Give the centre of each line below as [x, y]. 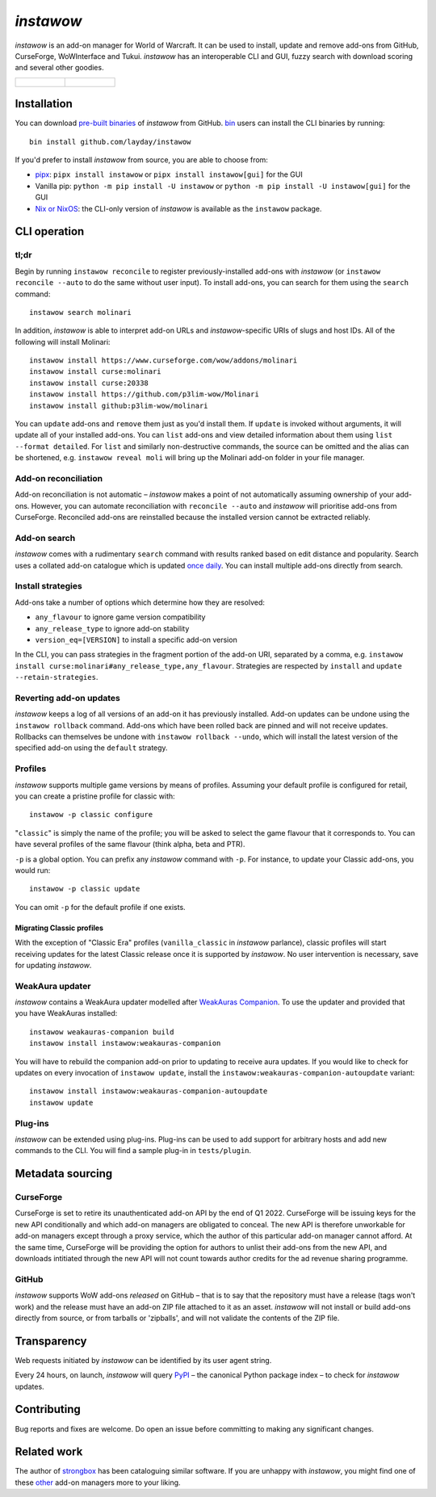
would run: [33, 870]
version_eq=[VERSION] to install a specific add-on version [136, 639]
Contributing [48, 1409]
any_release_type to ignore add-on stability [112, 628]
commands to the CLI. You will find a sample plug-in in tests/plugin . [133, 1151]
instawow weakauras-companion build [102, 1032]
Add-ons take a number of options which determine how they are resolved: [140, 602]
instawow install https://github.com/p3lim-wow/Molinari [145, 394]
